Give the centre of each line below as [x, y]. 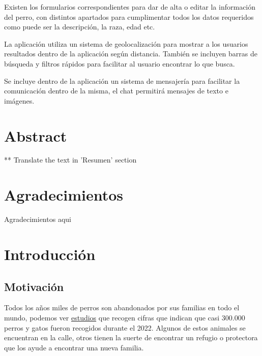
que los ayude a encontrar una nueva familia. [74, 347]
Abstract [36, 135]
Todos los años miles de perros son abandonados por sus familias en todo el [122, 308]
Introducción [50, 254]
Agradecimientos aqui [38, 219]
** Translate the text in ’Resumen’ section [70, 160]
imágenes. [19, 100]
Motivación [34, 286]
